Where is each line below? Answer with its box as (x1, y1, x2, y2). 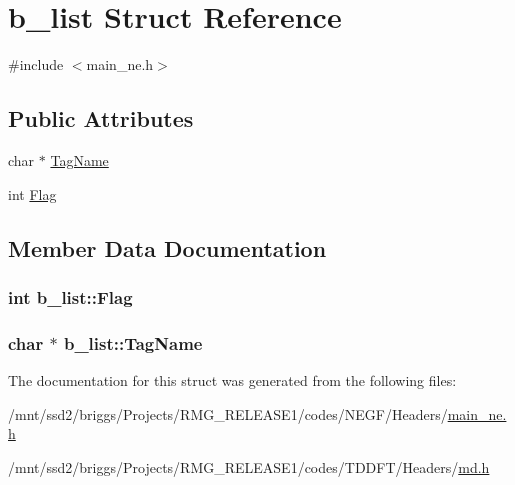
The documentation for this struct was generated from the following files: (8, 369, 457, 390)
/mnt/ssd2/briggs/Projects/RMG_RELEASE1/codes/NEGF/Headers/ (8, 403, 448, 424)
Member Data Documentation (8, 232, 327, 263)
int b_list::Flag (8, 284, 133, 309)
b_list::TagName (63, 330, 203, 355)
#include (8, 54, 64, 75)
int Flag (8, 183, 57, 204)
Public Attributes (8, 103, 194, 134)
